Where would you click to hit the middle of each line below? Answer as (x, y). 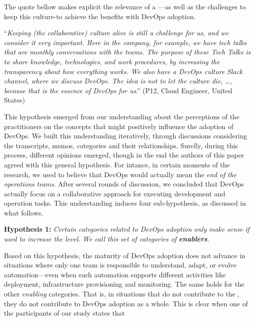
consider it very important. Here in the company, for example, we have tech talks (125, 42)
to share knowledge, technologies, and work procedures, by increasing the (112, 61)
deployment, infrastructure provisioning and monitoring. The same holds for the (124, 284)
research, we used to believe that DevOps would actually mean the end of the (120, 174)
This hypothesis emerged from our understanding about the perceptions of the (122, 116)
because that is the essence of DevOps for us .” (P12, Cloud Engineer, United (118, 90)
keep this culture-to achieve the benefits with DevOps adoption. (100, 16)
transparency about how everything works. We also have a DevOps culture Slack (123, 71)
